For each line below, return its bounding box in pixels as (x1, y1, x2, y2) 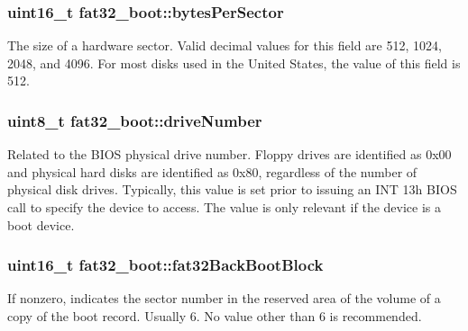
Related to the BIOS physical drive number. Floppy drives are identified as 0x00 (7, 145, 452, 164)
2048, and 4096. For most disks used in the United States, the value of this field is (7, 53, 461, 72)
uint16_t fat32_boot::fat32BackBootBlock (7, 254, 324, 276)
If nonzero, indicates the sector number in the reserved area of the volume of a (7, 289, 441, 308)
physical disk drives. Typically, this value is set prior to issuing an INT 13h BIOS (7, 180, 457, 199)
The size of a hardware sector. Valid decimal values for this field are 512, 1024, (7, 36, 442, 55)
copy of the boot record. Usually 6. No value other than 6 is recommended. (7, 307, 422, 325)
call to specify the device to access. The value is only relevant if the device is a (7, 198, 441, 216)
